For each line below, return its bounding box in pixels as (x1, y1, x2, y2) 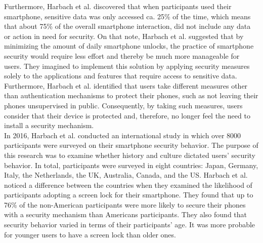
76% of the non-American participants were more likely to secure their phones (4, 199, 246, 210)
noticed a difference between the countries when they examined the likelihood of (4, 179, 252, 190)
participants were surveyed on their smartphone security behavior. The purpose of (4, 140, 258, 150)
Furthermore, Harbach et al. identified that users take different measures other (4, 80, 248, 91)
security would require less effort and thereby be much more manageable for (4, 50, 240, 61)
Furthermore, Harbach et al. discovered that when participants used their (4, 1, 232, 11)
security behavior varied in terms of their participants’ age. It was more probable (4, 219, 255, 230)
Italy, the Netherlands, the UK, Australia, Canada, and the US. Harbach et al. (4, 170, 248, 180)
